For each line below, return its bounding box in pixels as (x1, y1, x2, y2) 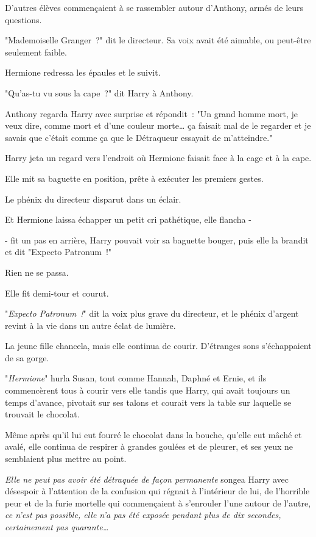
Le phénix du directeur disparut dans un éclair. (5, 192, 181, 205)
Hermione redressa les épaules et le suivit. (5, 66, 161, 79)
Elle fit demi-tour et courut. (5, 286, 109, 299)
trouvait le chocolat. (5, 408, 80, 420)
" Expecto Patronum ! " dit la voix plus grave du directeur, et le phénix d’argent (5, 307, 299, 320)
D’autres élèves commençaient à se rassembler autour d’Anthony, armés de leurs (5, 1, 304, 13)
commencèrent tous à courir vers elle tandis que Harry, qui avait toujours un (5, 384, 290, 397)
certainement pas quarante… (5, 521, 109, 533)
